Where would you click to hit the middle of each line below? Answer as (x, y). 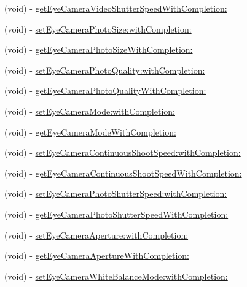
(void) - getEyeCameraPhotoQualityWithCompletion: (105, 90)
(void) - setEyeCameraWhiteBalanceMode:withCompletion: (116, 276)
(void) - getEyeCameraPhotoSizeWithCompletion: (99, 49)
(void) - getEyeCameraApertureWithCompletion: (97, 255)
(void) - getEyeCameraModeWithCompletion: (90, 132)
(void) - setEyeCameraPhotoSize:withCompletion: (98, 29)
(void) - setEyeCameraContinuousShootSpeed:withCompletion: (123, 152)
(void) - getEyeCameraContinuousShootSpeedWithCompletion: (123, 173)
